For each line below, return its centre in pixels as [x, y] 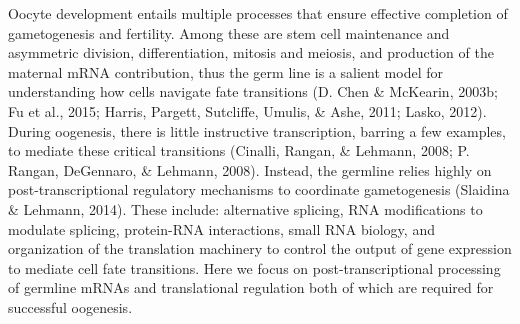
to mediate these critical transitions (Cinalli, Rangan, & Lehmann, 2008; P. [239, 150]
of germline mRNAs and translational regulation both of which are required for [251, 287]
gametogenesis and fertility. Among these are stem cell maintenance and [229, 32]
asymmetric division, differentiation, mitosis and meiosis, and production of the [251, 52]
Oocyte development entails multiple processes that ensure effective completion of [258, 13]
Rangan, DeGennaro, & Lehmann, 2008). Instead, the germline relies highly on [250, 169]
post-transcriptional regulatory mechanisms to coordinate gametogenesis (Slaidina [259, 189]
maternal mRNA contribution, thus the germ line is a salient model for [225, 71]
